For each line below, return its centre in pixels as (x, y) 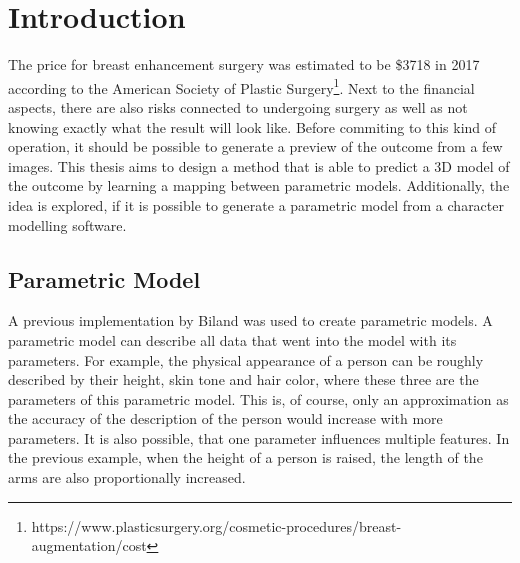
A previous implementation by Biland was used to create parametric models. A (250, 320)
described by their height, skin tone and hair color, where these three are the (243, 379)
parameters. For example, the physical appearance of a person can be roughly (246, 359)
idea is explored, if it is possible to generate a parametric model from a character (256, 204)
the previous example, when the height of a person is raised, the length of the (245, 457)
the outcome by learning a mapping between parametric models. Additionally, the (259, 185)
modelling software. (67, 224)
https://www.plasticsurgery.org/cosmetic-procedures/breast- (216, 525)
